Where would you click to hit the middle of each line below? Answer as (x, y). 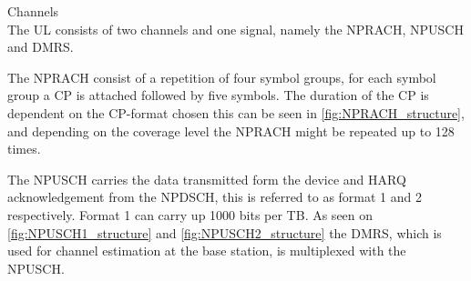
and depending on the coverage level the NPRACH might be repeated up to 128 (231, 130)
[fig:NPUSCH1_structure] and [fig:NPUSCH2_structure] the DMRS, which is (225, 232)
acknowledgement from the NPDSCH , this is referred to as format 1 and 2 (215, 197)
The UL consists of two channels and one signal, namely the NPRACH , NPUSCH (235, 29)
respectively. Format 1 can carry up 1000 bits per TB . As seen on (190, 214)
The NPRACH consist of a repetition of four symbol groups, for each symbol (222, 77)
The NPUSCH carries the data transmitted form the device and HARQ (207, 179)
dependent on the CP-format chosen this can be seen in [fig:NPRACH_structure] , (236, 112)
